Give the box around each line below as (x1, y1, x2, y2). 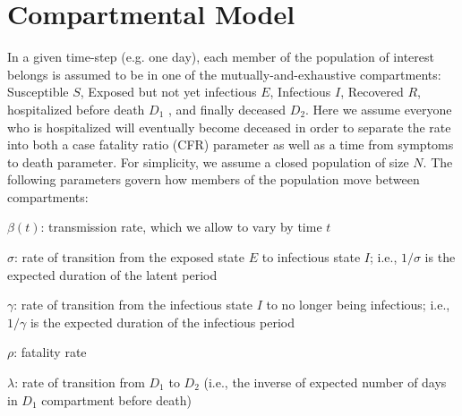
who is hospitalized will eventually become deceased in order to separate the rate (7, 117, 451, 136)
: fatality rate (13, 343, 87, 361)
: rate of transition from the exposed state (14, 248, 245, 267)
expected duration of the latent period (7, 265, 218, 284)
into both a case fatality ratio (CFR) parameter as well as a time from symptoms (7, 135, 454, 154)
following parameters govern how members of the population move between (7, 170, 420, 189)
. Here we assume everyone (305, 99, 452, 118)
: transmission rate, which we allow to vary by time (40, 217, 322, 236)
